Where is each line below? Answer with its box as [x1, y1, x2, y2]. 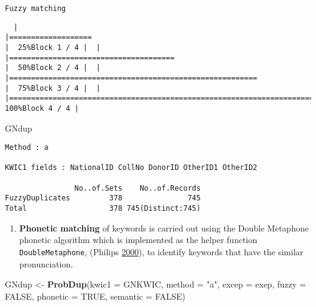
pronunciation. [19, 257, 74, 270]
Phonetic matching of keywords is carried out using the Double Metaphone [19, 221, 309, 234]
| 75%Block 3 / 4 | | [5, 83, 101, 93]
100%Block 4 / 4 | [5, 104, 79, 113]
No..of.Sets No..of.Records [74, 183, 201, 192]
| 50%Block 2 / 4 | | [5, 63, 101, 72]
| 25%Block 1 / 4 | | [5, 43, 101, 52]
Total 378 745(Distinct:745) [5, 204, 201, 213]
